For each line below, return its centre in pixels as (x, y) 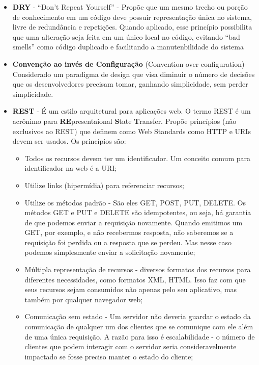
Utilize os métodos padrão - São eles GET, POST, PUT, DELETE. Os (135, 202)
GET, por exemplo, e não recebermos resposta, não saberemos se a (129, 232)
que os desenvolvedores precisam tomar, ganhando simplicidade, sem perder (130, 84)
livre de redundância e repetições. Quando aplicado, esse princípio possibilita (132, 27)
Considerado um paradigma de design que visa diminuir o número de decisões (134, 74)
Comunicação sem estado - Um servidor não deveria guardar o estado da (138, 316)
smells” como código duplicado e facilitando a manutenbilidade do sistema (128, 47)
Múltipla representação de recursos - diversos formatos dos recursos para (138, 269)
